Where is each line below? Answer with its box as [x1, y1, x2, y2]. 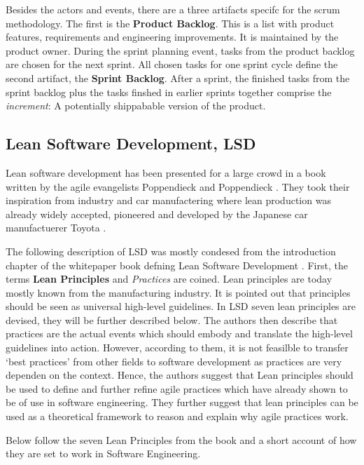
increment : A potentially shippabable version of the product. [6, 98, 266, 113]
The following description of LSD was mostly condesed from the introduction [6, 243, 336, 258]
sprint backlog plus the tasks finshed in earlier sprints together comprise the [6, 84, 332, 99]
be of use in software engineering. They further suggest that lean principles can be [6, 395, 358, 410]
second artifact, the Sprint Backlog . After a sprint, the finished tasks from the [6, 70, 350, 85]
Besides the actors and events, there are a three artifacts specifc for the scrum [6, 2, 340, 16]
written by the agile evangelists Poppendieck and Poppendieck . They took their [6, 179, 350, 194]
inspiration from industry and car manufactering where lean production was [6, 193, 331, 208]
